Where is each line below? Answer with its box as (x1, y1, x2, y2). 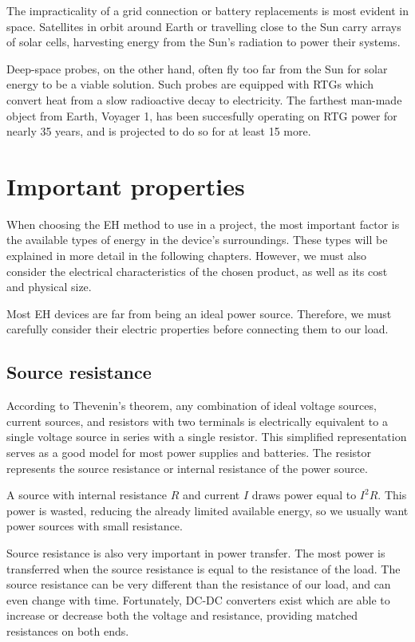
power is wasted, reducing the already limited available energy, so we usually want (6, 502, 409, 518)
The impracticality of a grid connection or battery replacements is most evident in (6, 2, 409, 18)
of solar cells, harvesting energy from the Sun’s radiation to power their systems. (6, 33, 401, 50)
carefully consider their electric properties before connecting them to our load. (6, 321, 389, 337)
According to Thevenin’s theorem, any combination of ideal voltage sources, (6, 397, 377, 414)
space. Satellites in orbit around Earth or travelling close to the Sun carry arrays (6, 18, 401, 34)
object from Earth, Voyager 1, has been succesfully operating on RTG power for (6, 107, 397, 124)
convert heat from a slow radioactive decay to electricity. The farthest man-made (6, 91, 402, 108)
